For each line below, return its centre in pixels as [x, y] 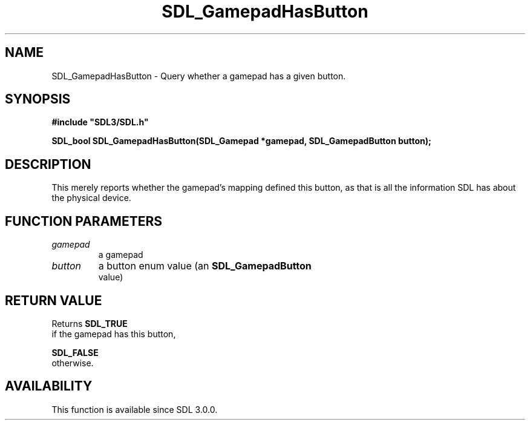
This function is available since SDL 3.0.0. [135, 409]
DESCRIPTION [48, 164]
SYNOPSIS [38, 99]
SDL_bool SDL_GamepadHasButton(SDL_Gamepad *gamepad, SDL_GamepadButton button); [241, 141]
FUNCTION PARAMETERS [83, 221]
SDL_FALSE [75, 352]
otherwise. [73, 363]
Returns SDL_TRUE [90, 323]
